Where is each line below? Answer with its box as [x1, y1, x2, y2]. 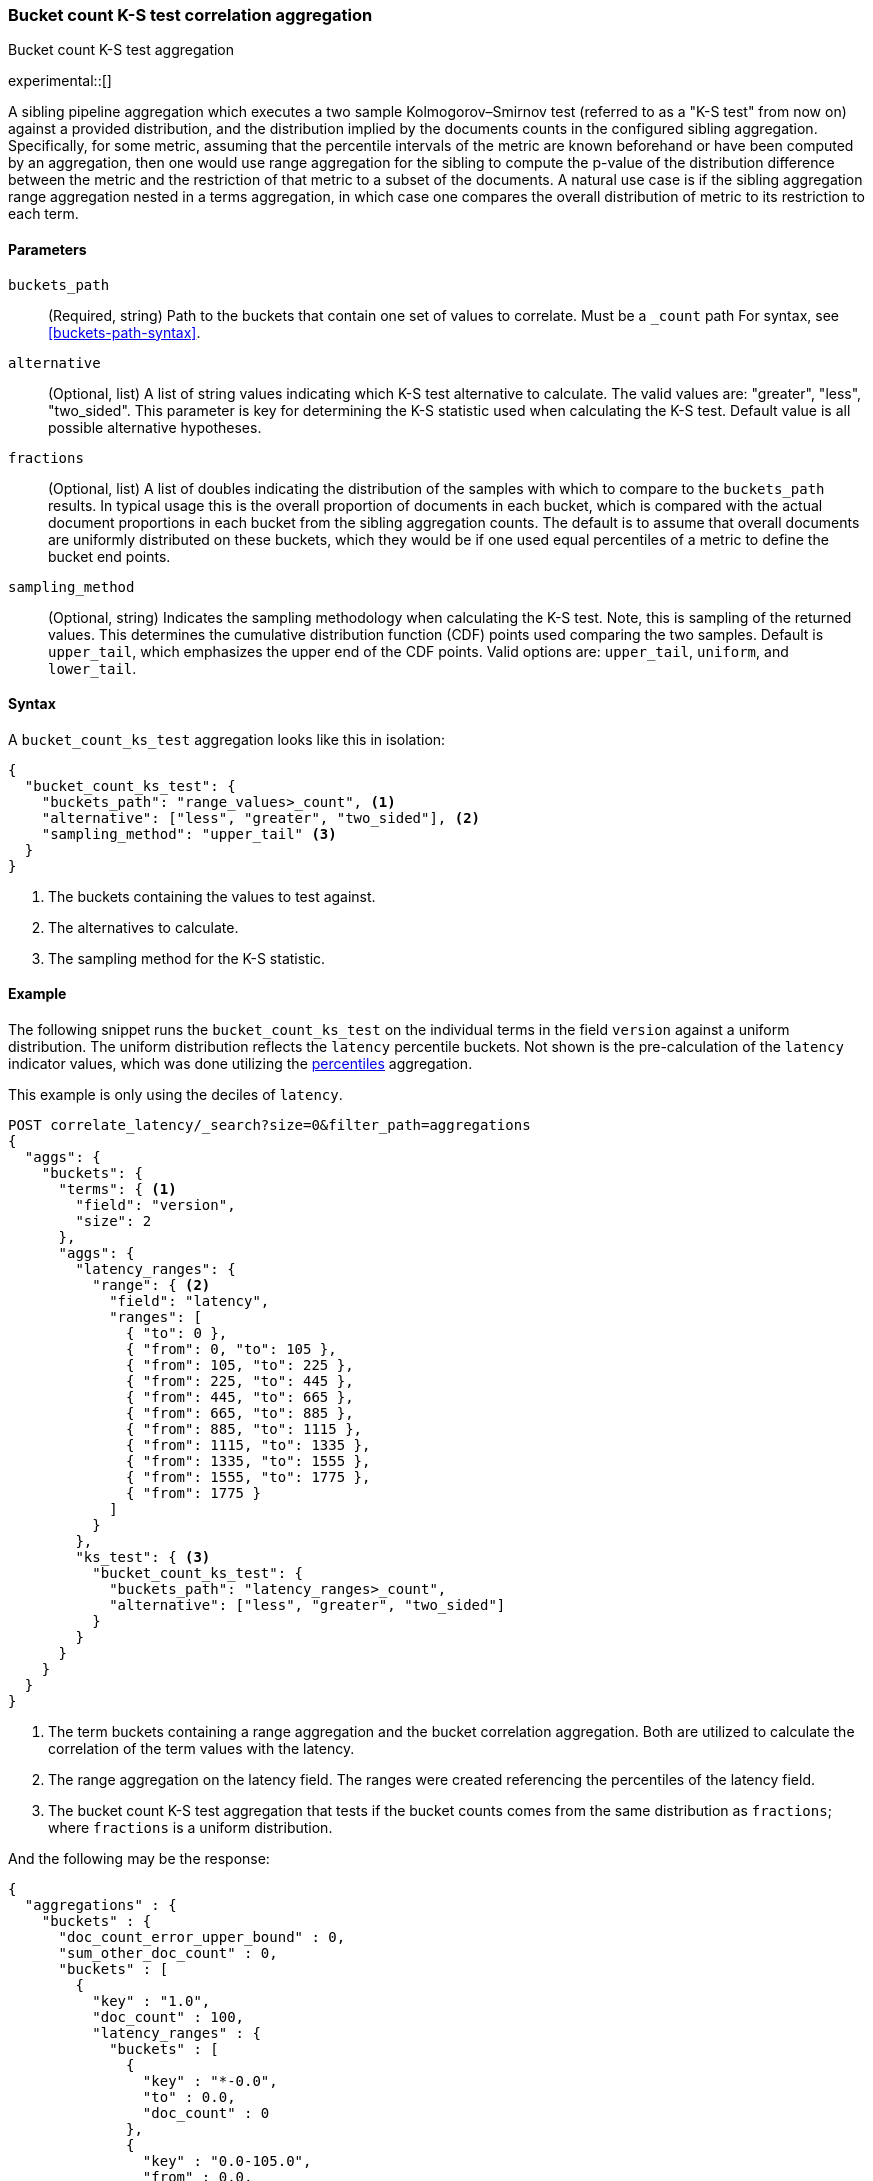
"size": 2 [75, 1213, 152, 1230]
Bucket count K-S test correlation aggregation [8, 5, 373, 25]
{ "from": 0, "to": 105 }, [126, 1341, 337, 1358]
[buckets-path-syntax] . [48, 323, 201, 341]
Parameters [8, 240, 87, 258]
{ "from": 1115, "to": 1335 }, [126, 1437, 371, 1454]
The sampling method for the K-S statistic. [48, 949, 326, 967]
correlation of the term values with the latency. [48, 1740, 355, 1758]
